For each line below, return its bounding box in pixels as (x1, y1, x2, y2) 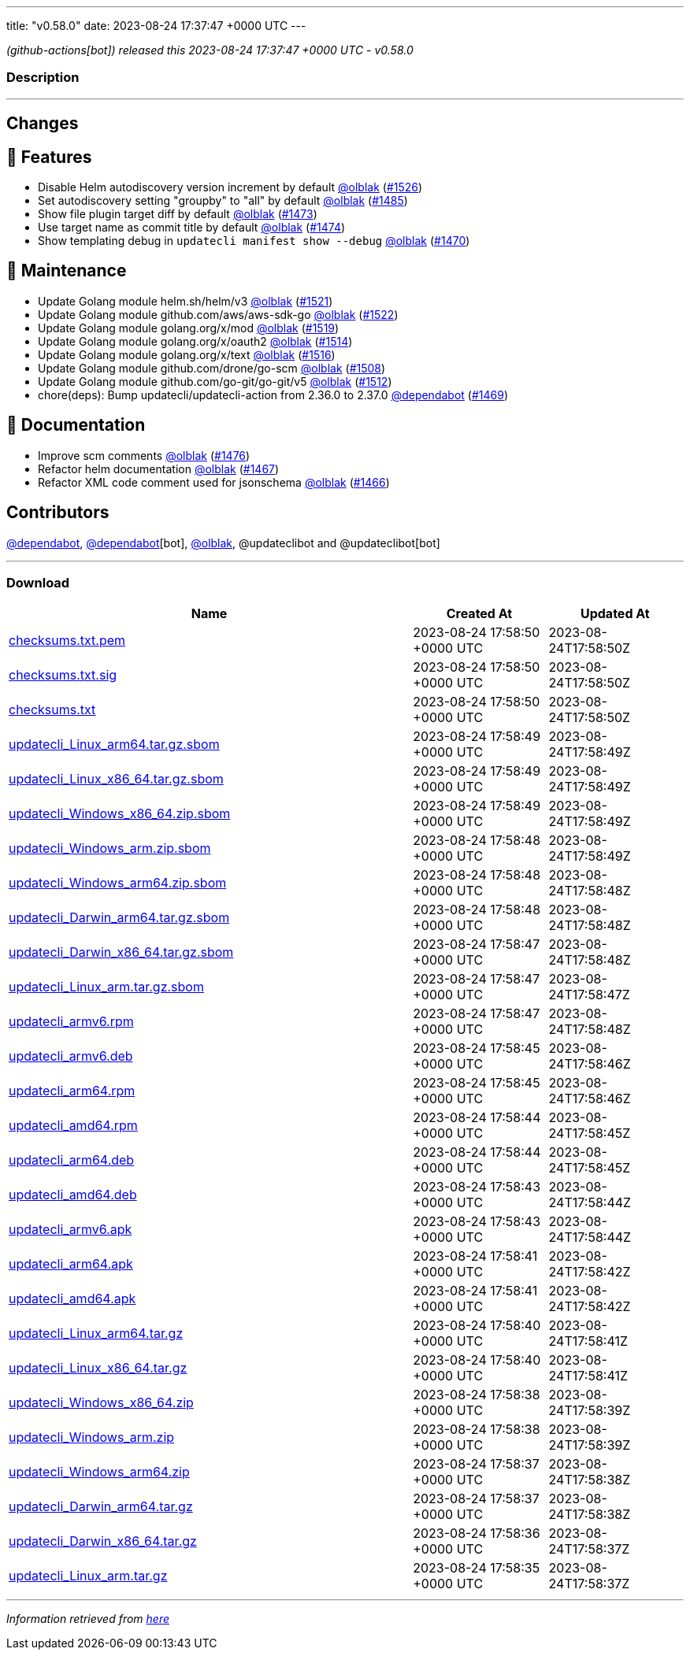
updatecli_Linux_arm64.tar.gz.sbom (9, 736, 220, 753)
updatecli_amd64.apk (9, 1291, 136, 1307)
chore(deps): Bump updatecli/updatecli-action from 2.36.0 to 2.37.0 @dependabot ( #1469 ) (38, 387, 508, 402)
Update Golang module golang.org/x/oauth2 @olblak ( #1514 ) (38, 334, 353, 348)
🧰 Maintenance (6, 261, 127, 281)
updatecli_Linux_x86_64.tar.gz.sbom (9, 771, 224, 787)
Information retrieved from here (6, 1612, 170, 1626)
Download (6, 574, 70, 591)
